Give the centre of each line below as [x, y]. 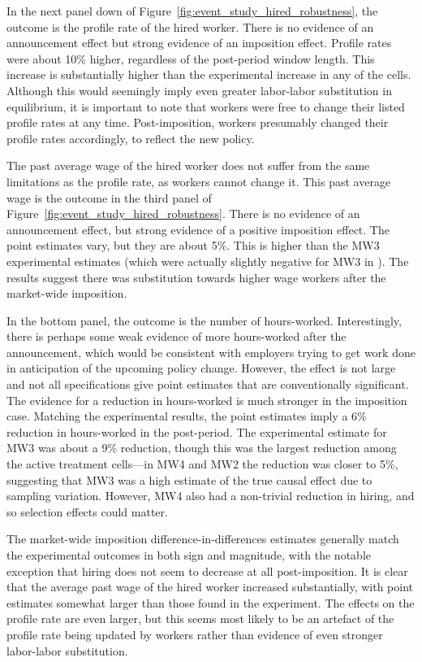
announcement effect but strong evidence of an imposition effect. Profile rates [199, 43]
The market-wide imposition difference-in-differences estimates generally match [203, 539]
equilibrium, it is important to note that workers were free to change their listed [206, 106]
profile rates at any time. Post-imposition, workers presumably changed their [198, 122]
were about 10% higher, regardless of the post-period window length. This [191, 58]
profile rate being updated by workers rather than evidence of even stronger [195, 634]
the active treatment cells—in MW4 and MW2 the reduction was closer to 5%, [202, 464]
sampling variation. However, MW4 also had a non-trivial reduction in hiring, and [211, 496]
